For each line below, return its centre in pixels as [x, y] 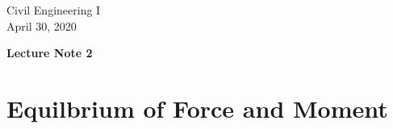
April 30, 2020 [42, 25]
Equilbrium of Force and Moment [197, 108]
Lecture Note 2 [50, 53]
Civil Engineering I [54, 10]
